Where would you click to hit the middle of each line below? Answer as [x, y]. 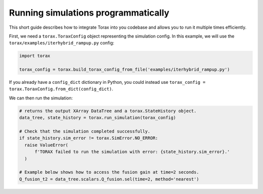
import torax [35, 56]
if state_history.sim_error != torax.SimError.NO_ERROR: [89, 138]
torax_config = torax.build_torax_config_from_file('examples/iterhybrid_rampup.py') [124, 70]
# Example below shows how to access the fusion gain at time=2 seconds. [109, 172]
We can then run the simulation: [41, 98]
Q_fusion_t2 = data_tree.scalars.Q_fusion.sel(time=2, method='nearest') [109, 179]
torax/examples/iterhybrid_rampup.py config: [62, 43]
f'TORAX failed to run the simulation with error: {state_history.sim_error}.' [132, 152]
